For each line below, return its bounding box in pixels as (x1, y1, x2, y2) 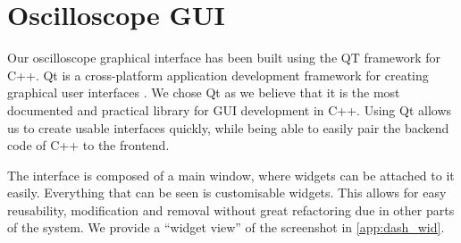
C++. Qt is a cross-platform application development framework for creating (7, 65, 429, 84)
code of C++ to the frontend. (7, 136, 170, 155)
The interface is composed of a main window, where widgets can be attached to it (7, 165, 455, 184)
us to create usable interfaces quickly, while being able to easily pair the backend (7, 118, 449, 137)
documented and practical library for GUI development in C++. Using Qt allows (7, 100, 452, 119)
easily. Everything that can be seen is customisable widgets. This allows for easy (7, 183, 447, 202)
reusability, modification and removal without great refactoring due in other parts (7, 200, 455, 219)
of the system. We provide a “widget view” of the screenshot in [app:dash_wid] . (7, 218, 445, 237)
